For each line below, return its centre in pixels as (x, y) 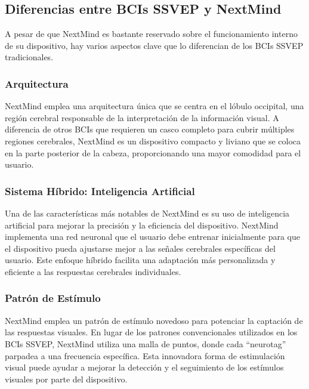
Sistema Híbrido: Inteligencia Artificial (100, 191)
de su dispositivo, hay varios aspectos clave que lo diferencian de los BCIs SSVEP (154, 45)
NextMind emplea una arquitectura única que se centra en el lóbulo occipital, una (154, 106)
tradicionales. (29, 57)
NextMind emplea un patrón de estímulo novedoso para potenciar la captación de (154, 320)
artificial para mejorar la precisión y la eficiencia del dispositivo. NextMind (142, 225)
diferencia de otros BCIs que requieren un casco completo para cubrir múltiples (150, 129)
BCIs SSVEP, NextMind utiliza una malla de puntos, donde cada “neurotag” (146, 343)
